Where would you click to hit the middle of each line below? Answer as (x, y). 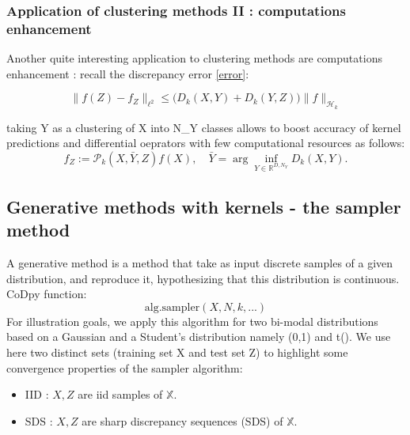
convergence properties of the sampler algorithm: (125, 367)
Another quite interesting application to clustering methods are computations (194, 58)
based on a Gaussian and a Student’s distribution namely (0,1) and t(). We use (199, 337)
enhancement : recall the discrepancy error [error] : (128, 73)
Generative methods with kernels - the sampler (204, 206)
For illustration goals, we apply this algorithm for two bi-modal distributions (192, 321)
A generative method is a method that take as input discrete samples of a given (200, 263)
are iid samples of (120, 394)
